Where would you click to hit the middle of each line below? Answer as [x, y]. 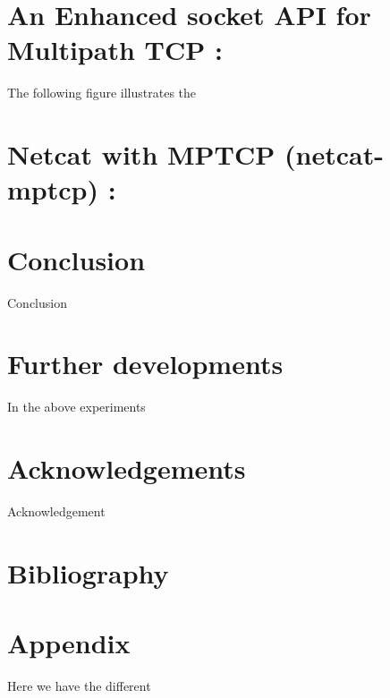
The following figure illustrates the [102, 93]
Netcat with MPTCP [141, 154]
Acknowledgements [127, 468]
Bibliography [88, 572]
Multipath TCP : [115, 50]
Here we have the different [79, 686]
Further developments [145, 364]
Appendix [69, 643]
